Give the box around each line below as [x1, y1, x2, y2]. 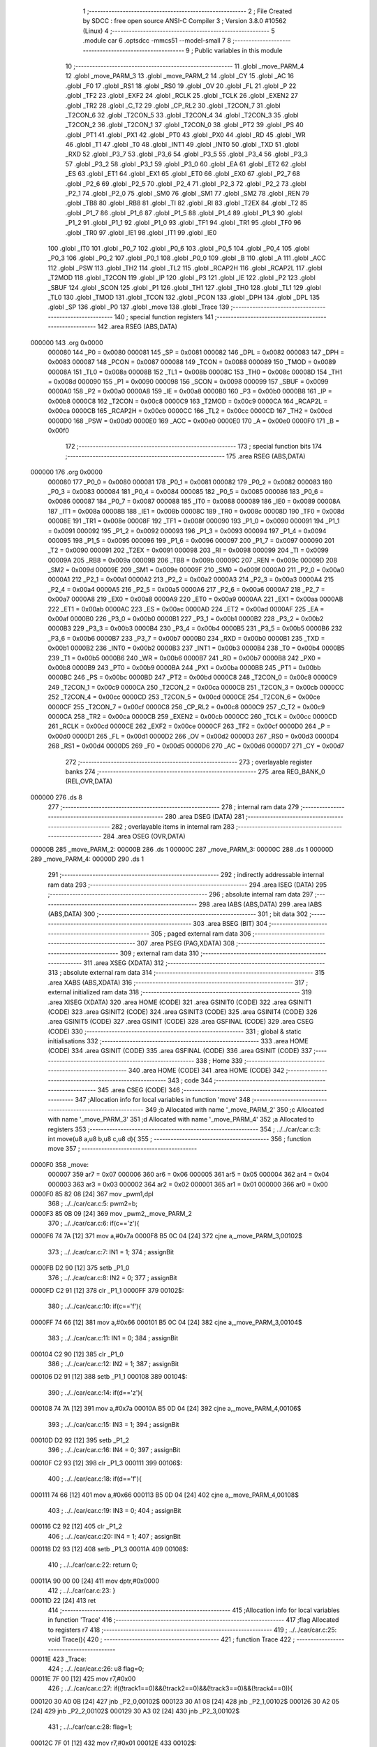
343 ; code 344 [168, 1076, 213, 1085]
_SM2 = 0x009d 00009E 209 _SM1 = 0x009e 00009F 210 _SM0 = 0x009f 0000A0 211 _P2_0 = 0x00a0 [47, 566, 345, 574]
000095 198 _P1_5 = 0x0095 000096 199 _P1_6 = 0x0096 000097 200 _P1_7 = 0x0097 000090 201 [47, 536, 335, 544]
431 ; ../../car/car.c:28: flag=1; [47, 1723, 133, 1731]
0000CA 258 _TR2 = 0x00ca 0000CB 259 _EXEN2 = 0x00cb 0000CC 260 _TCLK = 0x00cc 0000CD [47, 712, 338, 720]
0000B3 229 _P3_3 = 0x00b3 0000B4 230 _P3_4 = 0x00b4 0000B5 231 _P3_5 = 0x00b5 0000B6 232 [47, 624, 343, 632]
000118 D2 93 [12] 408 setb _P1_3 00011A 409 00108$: [30, 1545, 188, 1553]
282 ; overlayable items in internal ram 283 [111, 822, 235, 831]
